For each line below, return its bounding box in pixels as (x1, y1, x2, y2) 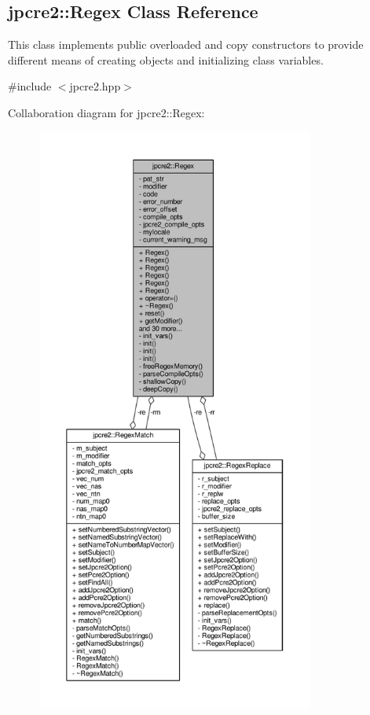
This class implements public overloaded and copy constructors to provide (8, 36, 364, 53)
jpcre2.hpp (69, 78, 121, 94)
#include (8, 78, 52, 94)
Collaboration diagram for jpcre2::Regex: (8, 104, 205, 120)
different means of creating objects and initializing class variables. (8, 51, 324, 68)
